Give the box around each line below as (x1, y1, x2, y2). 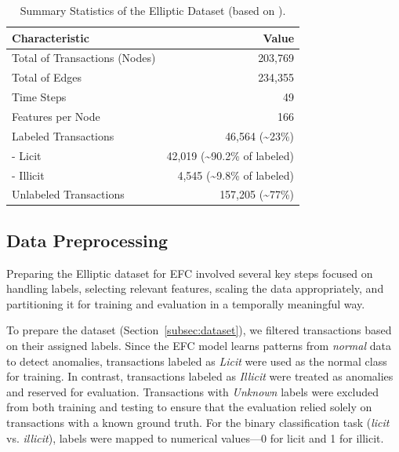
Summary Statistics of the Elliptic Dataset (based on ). (20, 2, 286, 18)
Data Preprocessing (6, 228, 169, 252)
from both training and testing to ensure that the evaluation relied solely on (6, 399, 372, 415)
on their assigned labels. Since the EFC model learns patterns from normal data (6, 337, 391, 354)
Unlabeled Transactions (12, 186, 125, 202)
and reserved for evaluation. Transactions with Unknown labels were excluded (6, 383, 379, 399)
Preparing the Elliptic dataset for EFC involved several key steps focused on (6, 264, 373, 281)
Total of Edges (12, 69, 82, 86)
